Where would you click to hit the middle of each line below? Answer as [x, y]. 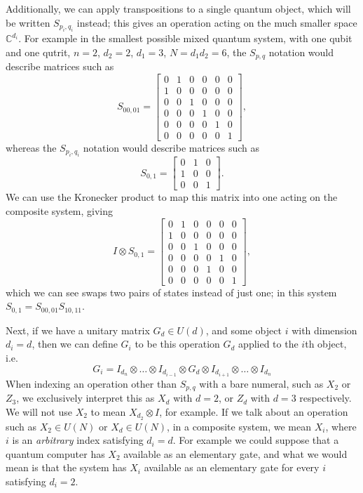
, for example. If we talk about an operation [254, 411]
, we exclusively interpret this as [85, 398]
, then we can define [75, 344]
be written [28, 22]
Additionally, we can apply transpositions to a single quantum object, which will [178, 8]
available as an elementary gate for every [232, 467]
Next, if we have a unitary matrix [78, 330]
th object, [326, 344]
